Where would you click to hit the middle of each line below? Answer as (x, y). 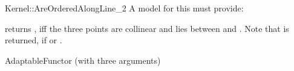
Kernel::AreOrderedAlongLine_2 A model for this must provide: (124, 8)
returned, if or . (34, 40)
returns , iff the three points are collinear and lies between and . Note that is (147, 28)
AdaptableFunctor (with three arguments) (83, 60)
